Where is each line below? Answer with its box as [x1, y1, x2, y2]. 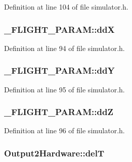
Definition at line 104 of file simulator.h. [4, 2, 128, 12]
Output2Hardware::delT [4, 146, 105, 159]
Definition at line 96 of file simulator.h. [4, 125, 125, 136]
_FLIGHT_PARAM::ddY [4, 64, 115, 77]
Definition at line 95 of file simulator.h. [4, 84, 125, 94]
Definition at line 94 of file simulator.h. [4, 42, 125, 53]
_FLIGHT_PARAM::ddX [4, 23, 115, 35]
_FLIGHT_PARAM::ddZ [4, 105, 113, 118]
